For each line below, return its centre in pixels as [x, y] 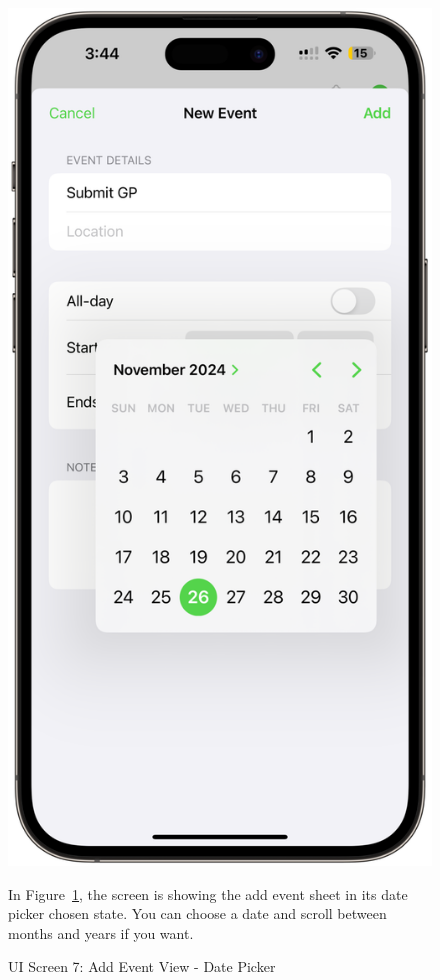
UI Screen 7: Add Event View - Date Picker [142, 966]
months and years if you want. [101, 932]
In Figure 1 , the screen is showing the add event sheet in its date [208, 893]
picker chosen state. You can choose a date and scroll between [197, 913]
